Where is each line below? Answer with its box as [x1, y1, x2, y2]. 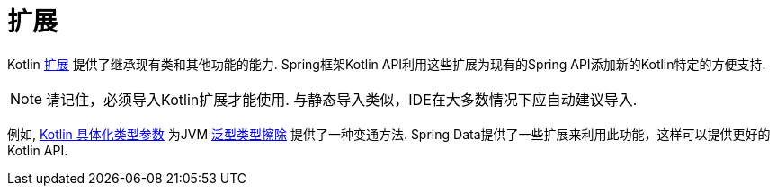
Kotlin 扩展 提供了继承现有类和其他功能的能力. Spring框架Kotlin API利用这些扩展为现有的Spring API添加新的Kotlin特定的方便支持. [7, 56, 766, 72]
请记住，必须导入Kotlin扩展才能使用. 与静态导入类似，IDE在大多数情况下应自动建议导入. [46, 90, 638, 109]
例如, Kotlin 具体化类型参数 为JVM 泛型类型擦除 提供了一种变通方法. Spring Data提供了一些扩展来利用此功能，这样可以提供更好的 [7, 126, 771, 142]
